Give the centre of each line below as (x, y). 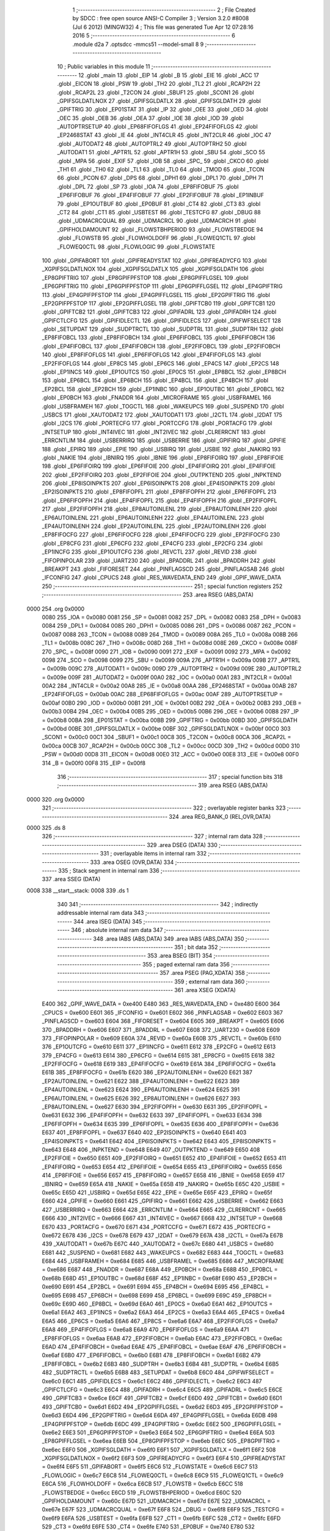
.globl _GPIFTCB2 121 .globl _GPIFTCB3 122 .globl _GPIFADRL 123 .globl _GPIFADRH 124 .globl (159, 312)
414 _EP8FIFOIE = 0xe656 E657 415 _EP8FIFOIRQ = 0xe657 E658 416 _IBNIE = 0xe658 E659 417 (163, 1175)
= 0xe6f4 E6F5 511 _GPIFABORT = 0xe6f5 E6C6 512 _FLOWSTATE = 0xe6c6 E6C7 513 (150, 1467)
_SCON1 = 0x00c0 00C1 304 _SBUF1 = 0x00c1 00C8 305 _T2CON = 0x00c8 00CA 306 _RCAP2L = (167, 737)
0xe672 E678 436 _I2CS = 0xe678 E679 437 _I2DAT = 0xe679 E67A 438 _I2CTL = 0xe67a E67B (163, 1235)
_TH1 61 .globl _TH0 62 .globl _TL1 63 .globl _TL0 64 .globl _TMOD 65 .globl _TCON (161, 170)
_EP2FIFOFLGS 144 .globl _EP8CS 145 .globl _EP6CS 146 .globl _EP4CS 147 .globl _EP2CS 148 (160, 363)
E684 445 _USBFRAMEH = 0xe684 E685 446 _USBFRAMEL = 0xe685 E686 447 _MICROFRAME (163, 1261)
